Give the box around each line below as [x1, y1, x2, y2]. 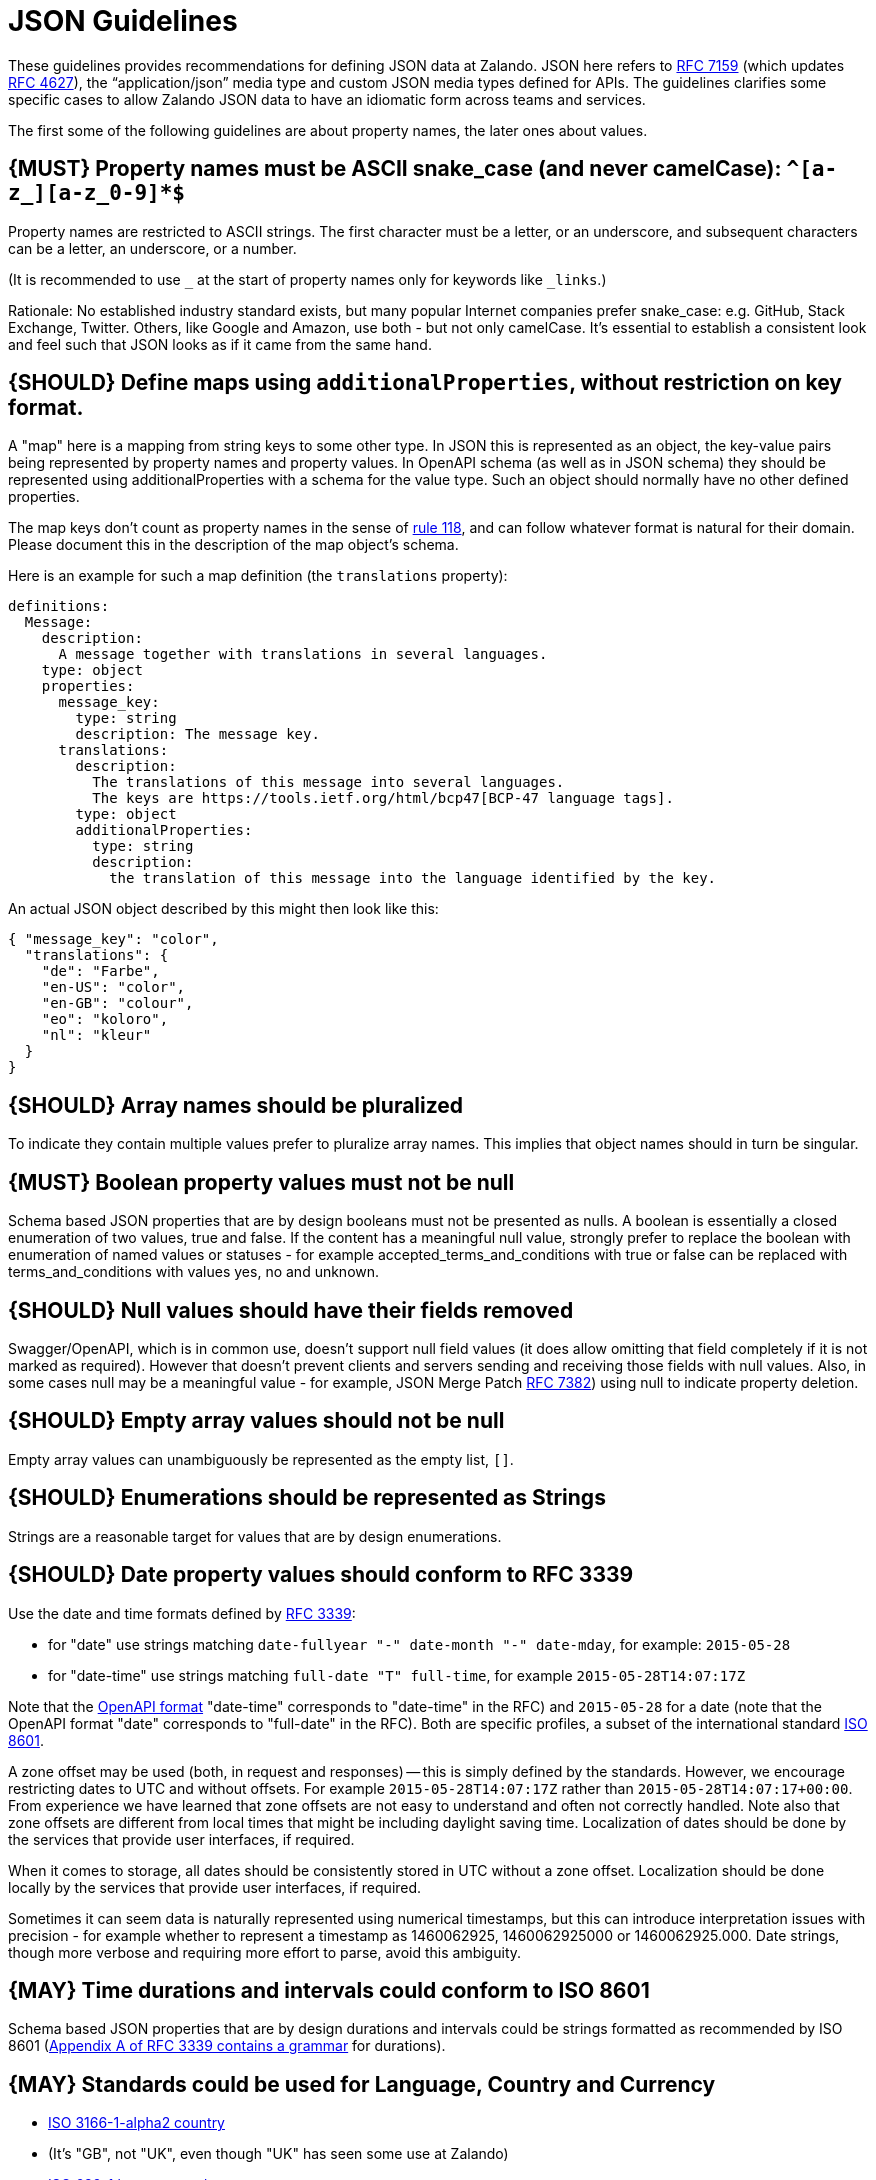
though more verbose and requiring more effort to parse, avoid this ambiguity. [8, 1943, 522, 1961]
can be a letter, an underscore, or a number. [8, 239, 297, 257]
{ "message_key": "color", [8, 931, 219, 948]
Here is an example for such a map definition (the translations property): [8, 567, 508, 585]
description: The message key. [75, 726, 320, 743]
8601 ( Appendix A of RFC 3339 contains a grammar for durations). [8, 2037, 446, 2055]
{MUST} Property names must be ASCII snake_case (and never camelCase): [8, 156, 782, 182]
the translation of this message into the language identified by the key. [109, 870, 717, 887]
